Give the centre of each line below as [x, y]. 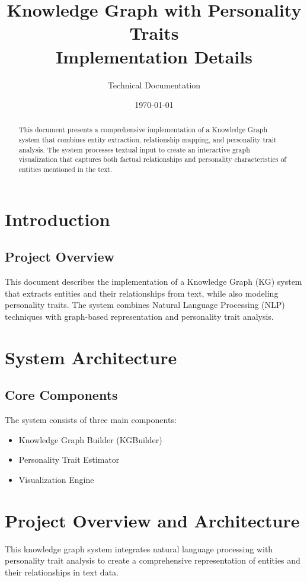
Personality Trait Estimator [69, 459]
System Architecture [91, 357]
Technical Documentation [154, 85]
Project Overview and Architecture [152, 520]
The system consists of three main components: [91, 420]
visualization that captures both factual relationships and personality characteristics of [152, 159]
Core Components [61, 395]
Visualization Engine [56, 479]
